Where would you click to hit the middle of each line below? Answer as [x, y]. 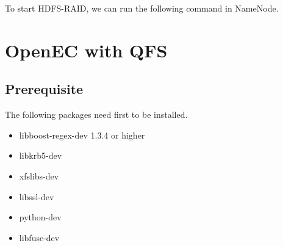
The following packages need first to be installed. [96, 114]
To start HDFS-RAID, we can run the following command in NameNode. [142, 8]
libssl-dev [37, 196]
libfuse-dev [39, 237]
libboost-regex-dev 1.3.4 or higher [82, 135]
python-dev [40, 217]
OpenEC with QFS [86, 50]
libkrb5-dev [41, 155]
